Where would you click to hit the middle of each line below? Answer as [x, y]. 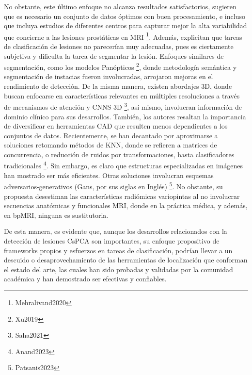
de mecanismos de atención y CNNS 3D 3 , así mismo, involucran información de [123, 106]
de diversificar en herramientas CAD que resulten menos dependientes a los [116, 126]
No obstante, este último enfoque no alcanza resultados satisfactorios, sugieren [120, 6]
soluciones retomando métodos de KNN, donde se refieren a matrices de [110, 145]
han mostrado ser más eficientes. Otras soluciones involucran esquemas [109, 175]
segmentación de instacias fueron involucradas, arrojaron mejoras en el [109, 76]
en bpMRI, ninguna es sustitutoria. [56, 215]
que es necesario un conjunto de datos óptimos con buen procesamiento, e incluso [125, 16]
